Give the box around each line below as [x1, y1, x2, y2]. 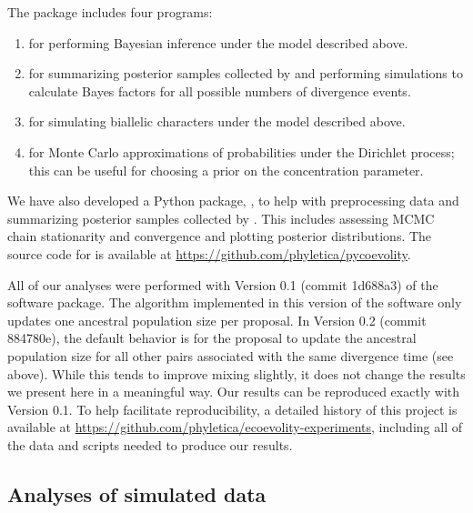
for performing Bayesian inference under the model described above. [28, 33, 408, 52]
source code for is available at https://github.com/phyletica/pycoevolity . [7, 244, 411, 263]
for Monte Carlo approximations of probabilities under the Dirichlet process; [28, 142, 455, 161]
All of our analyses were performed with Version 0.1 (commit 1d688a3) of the [7, 275, 438, 294]
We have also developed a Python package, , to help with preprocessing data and [7, 191, 459, 210]
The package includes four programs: [7, 3, 213, 21]
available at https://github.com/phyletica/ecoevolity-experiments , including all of [7, 417, 462, 437]
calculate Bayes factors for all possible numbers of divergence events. [28, 81, 411, 100]
